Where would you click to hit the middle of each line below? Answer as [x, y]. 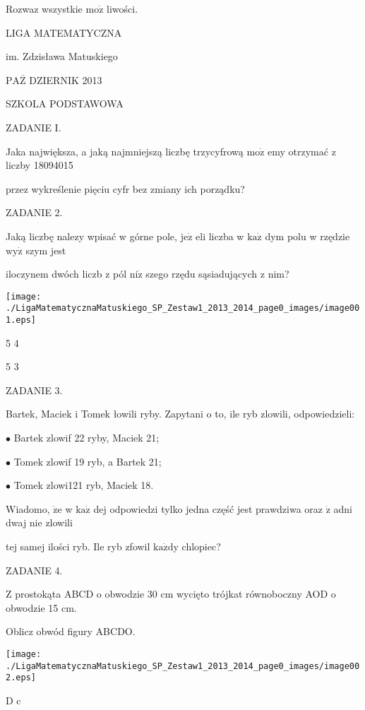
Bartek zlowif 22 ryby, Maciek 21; [86, 438]
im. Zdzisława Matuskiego [62, 56]
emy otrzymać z [302, 151]
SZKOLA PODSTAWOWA [65, 103]
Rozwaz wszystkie [44, 8]
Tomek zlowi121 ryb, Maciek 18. [84, 485]
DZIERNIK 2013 [66, 79]
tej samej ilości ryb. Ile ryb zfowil [78, 546]
